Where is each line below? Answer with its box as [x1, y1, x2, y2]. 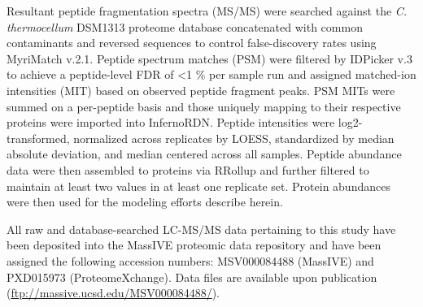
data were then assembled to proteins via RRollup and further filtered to [7, 161, 369, 178]
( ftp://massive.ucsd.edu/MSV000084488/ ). [7, 284, 220, 301]
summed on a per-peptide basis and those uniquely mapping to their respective [7, 97, 401, 115]
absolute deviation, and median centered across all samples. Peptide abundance [7, 145, 402, 162]
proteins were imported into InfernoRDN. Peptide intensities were [7, 114, 335, 131]
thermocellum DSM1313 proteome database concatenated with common [7, 18, 363, 35]
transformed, [7, 129, 70, 146]
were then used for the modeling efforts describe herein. [7, 193, 283, 210]
